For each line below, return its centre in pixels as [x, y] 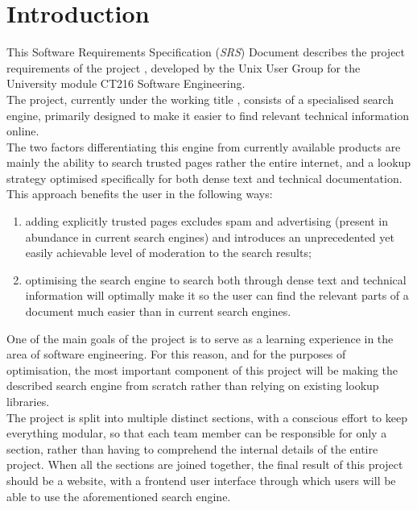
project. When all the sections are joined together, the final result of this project [205, 464]
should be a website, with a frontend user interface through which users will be [201, 480]
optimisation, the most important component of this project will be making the [202, 369]
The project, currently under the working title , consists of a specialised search [200, 99]
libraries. [28, 401]
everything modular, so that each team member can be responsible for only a [197, 433]
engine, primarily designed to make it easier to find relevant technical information [208, 115]
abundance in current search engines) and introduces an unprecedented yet [210, 236]
